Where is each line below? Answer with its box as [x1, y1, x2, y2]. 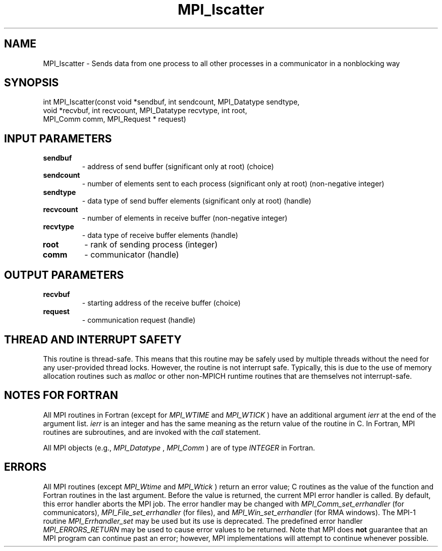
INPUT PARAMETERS [4, 132, 112, 145]
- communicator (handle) [84, 249, 179, 260]
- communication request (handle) [82, 316, 196, 325]
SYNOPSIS [4, 76, 59, 89]
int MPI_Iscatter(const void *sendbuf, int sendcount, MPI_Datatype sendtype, [43, 97, 300, 107]
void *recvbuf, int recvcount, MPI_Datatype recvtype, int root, [43, 106, 247, 115]
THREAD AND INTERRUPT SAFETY [4, 333, 182, 346]
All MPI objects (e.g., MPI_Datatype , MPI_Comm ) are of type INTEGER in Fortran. [43, 443, 315, 452]
